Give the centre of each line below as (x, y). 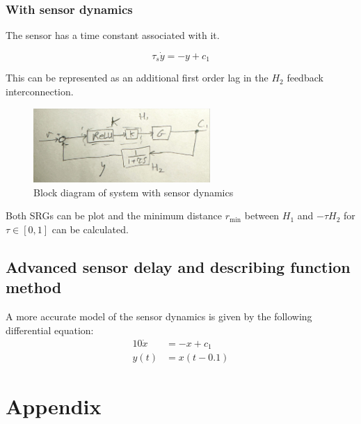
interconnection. (40, 92)
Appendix (54, 406)
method (34, 287)
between (262, 215)
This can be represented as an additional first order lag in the (137, 78)
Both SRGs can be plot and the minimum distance (114, 215)
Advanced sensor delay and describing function (178, 267)
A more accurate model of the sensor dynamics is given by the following (159, 316)
